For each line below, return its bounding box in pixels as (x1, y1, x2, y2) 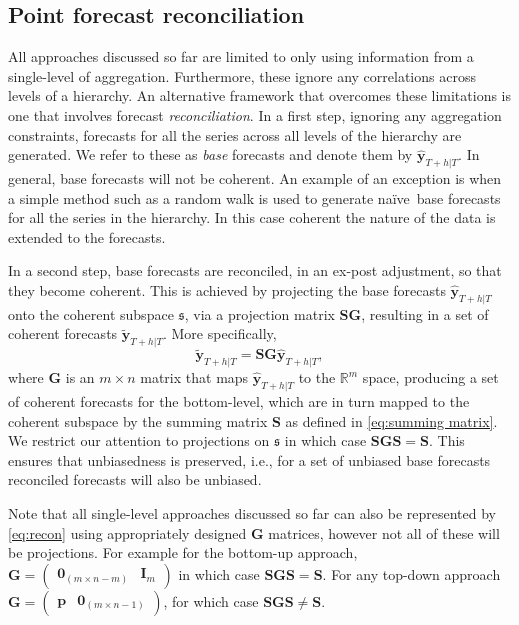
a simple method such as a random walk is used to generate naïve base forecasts (8, 187, 501, 208)
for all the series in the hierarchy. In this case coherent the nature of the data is (8, 207, 496, 228)
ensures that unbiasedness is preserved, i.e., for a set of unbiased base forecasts (8, 449, 491, 470)
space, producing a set (362, 367, 499, 388)
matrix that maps (140, 367, 249, 388)
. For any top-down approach (322, 563, 501, 584)
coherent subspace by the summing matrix (8, 410, 268, 431)
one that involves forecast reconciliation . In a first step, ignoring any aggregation (8, 104, 502, 125)
